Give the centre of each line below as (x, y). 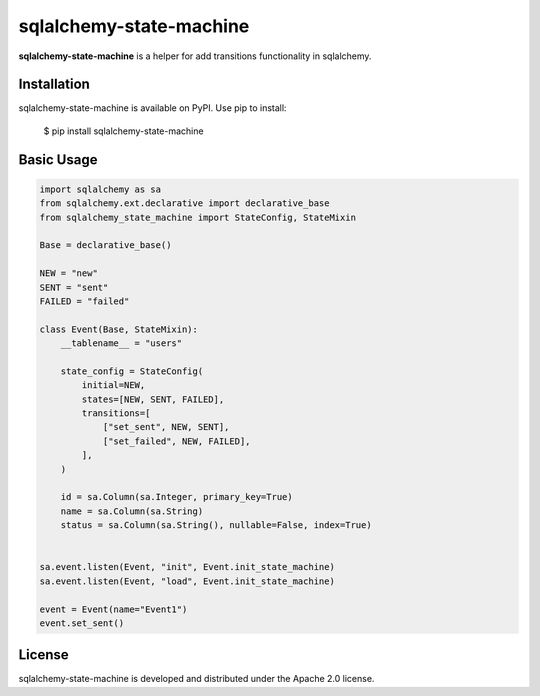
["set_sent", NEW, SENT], (166, 427)
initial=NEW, (113, 385)
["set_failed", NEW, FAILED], (176, 441)
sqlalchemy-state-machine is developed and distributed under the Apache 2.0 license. (196, 679)
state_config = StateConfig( (132, 371)
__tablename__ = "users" (121, 343)
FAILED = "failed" (84, 301)
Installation (54, 84)
